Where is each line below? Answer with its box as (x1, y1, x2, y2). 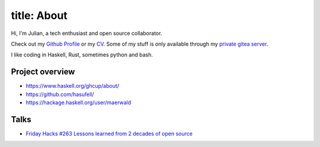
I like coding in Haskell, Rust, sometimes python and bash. (11, 51, 153, 59)
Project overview (11, 67, 75, 77)
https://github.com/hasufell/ (25, 91, 94, 98)
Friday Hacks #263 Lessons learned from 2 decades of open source (25, 130, 193, 137)
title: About (11, 9, 68, 22)
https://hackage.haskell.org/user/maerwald (25, 99, 132, 106)
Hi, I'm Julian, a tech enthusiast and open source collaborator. (11, 30, 162, 37)
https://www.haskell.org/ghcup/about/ (25, 82, 120, 90)
